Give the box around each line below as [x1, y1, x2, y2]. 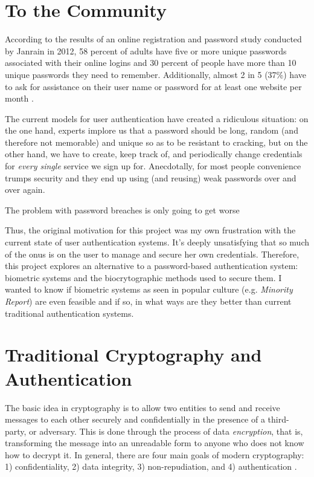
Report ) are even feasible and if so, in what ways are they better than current [5, 295, 292, 307]
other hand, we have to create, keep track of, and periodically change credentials [5, 148, 303, 160]
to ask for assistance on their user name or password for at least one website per [5, 80, 302, 92]
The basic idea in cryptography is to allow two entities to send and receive [5, 401, 280, 414]
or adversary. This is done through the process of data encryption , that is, [29, 424, 303, 437]
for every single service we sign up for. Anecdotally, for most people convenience [5, 160, 301, 172]
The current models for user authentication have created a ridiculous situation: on [5, 112, 309, 125]
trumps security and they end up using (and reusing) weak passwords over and [5, 171, 296, 184]
